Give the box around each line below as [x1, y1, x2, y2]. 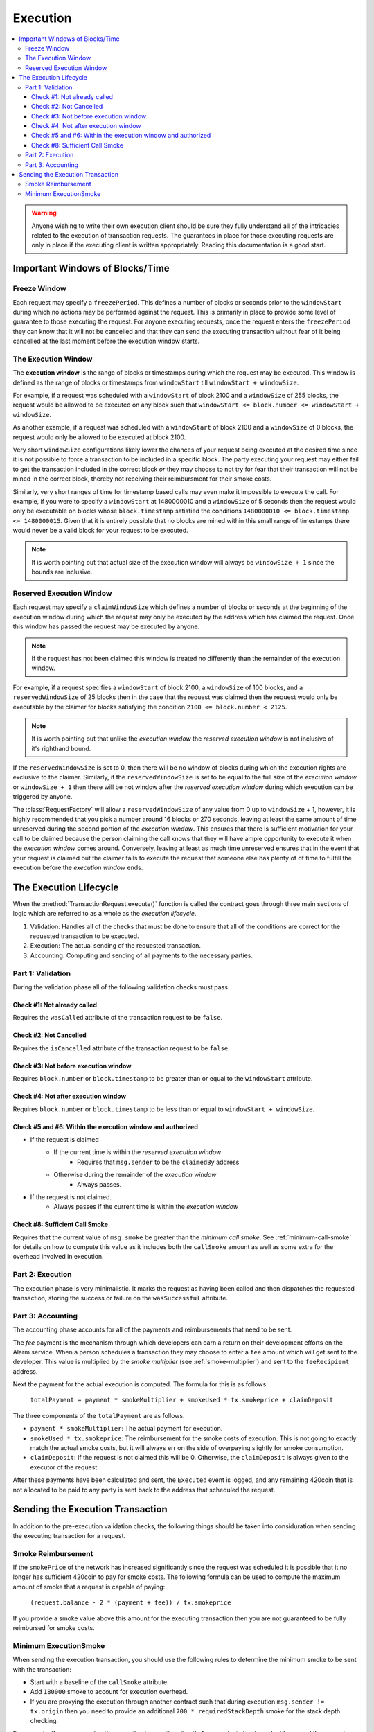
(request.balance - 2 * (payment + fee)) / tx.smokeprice [30, 1599, 231, 1607]
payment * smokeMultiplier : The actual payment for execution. [30, 1424, 223, 1433]
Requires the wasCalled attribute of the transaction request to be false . [12, 1014, 223, 1022]
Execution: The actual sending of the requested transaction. [30, 942, 201, 950]
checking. [30, 1717, 59, 1725]
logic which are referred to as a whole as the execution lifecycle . [12, 910, 197, 918]
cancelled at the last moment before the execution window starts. [12, 337, 200, 346]
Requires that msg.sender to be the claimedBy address [77, 1158, 240, 1166]
